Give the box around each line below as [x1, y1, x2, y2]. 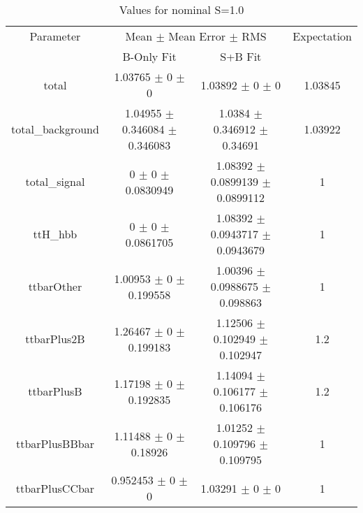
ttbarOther [28, 278, 82, 294]
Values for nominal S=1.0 [119, 1, 244, 17]
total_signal [25, 173, 85, 189]
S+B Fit [220, 48, 262, 64]
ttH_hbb [33, 226, 77, 242]
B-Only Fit [122, 48, 177, 64]
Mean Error [168, 28, 226, 44]
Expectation [292, 28, 352, 44]
